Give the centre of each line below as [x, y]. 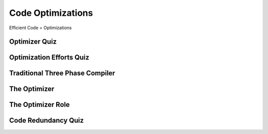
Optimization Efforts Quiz [49, 58]
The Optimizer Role [39, 105]
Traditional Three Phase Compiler [62, 73]
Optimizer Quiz [33, 42]
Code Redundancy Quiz [46, 120]
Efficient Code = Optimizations [40, 28]
